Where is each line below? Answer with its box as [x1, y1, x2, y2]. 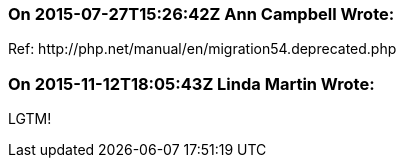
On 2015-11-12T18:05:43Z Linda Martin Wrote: [8, 73, 375, 94]
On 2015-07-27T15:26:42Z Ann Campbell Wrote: [8, 4, 395, 24]
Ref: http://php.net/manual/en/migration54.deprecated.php [8, 40, 397, 58]
